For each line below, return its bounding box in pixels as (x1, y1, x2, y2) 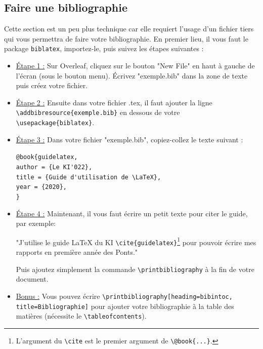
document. (16, 274, 49, 284)
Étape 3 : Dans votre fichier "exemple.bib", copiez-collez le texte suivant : (16, 134, 243, 144)
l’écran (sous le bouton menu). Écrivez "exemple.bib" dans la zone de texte (16, 70, 248, 81)
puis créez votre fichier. (16, 80, 88, 91)
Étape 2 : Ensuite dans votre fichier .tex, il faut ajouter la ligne (16, 97, 212, 107)
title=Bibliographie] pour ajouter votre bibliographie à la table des (16, 300, 234, 311)
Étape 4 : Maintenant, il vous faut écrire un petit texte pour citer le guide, (16, 208, 248, 218)
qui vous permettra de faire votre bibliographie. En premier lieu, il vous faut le (4, 33, 248, 44)
